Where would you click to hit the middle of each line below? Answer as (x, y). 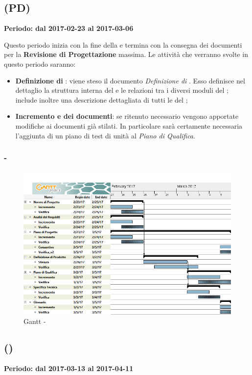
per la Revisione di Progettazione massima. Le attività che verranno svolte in (126, 54)
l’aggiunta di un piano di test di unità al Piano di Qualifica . (105, 135)
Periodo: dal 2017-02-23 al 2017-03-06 (69, 28)
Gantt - (35, 321)
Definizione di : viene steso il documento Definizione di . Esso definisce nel (130, 80)
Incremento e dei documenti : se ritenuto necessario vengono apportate (127, 116)
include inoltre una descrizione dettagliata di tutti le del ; (102, 99)
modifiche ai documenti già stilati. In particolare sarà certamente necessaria (129, 125)
